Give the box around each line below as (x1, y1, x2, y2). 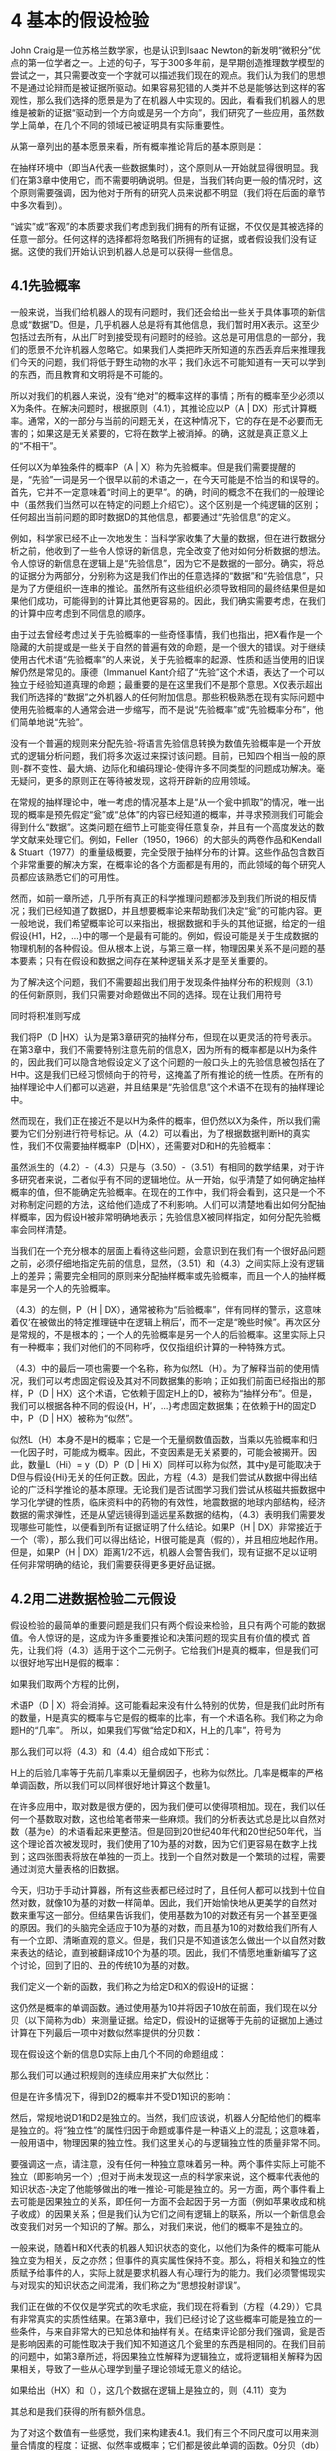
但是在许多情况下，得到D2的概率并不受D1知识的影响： (10, 2090, 234, 2102)
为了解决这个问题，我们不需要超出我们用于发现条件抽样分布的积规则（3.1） (10, 976, 319, 988)
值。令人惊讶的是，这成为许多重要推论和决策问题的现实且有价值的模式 (10, 1631, 300, 1643)
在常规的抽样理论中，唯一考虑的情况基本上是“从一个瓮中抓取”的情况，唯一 (10, 796, 317, 808)
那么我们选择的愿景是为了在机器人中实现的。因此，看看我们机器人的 (36, 94, 317, 106)
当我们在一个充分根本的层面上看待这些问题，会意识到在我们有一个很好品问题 (10, 1244, 326, 1256)
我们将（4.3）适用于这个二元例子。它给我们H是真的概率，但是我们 (36, 1644, 311, 1656)
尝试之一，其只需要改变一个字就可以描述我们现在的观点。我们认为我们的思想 (10, 69, 326, 81)
